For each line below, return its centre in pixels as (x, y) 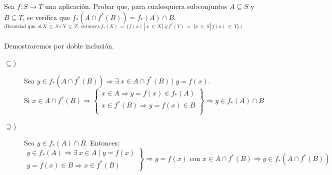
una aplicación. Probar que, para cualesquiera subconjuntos (136, 6)
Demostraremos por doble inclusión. (59, 46)
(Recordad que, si (23, 27)
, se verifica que (46, 17)
